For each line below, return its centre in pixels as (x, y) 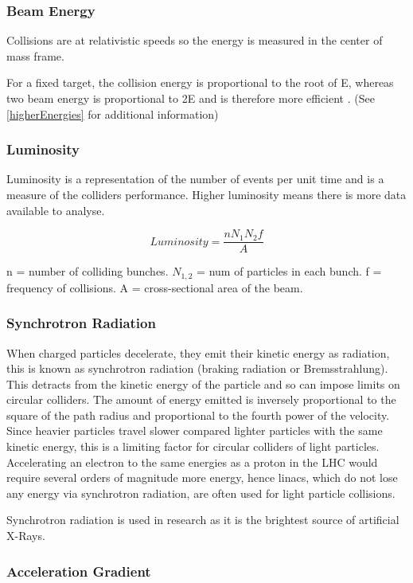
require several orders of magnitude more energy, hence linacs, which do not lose (202, 477)
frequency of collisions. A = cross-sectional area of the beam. (155, 287)
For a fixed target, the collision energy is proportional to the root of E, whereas (200, 82)
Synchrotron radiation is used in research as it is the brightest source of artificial (203, 520)
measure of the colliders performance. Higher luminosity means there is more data (206, 194)
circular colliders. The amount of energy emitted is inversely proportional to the (201, 399)
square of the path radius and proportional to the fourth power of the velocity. (198, 415)
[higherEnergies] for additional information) (113, 113)
